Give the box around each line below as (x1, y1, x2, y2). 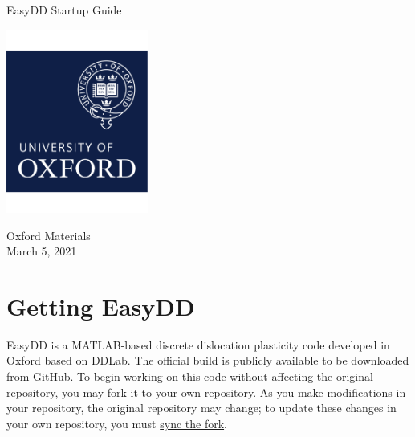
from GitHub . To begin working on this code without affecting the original (6, 368, 373, 385)
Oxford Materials (6, 227, 91, 243)
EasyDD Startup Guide (6, 2, 122, 18)
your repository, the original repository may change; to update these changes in (6, 399, 397, 416)
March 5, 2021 (6, 243, 77, 259)
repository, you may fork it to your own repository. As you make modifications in (6, 383, 406, 400)
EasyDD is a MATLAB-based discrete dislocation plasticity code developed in (6, 336, 390, 353)
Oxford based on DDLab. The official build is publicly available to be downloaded (6, 352, 409, 369)
